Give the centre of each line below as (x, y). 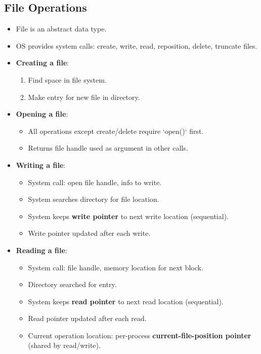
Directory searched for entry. (72, 284)
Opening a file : (42, 114)
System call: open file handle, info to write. (95, 182)
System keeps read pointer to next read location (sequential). (126, 301)
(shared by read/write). (64, 345)
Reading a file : (41, 250)
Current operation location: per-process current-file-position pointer (140, 335)
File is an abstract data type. (61, 29)
